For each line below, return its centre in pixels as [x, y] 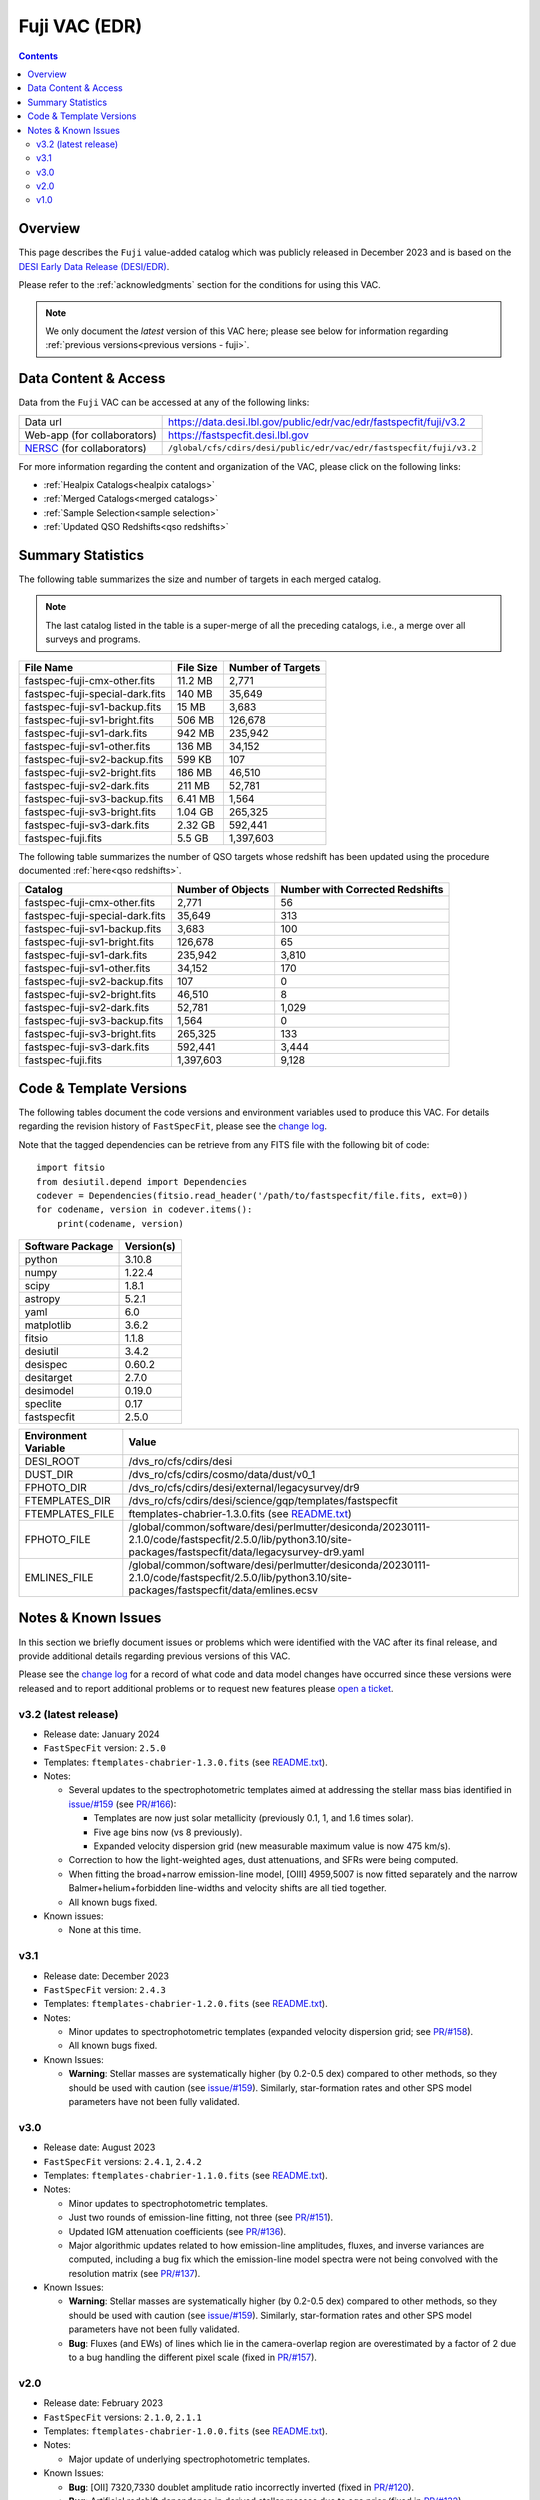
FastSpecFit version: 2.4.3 [105, 1989]
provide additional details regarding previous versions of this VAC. [154, 1656]
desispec [46, 1365]
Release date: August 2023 [99, 2147]
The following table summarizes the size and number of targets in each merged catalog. [200, 579]
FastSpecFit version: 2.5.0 [105, 1748]
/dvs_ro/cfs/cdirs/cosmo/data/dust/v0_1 [222, 1475]
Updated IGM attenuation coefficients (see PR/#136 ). [177, 2231]
